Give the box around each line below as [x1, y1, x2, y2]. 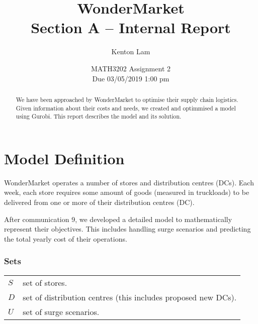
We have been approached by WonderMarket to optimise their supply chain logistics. [16, 95, 238, 103]
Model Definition [4, 148, 125, 168]
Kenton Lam [111, 46, 150, 57]
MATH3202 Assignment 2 [91, 63, 171, 73]
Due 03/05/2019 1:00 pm [92, 73, 169, 83]
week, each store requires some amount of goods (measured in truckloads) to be [4, 187, 249, 197]
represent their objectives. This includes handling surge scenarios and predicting [4, 224, 251, 234]
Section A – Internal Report [31, 17, 231, 38]
